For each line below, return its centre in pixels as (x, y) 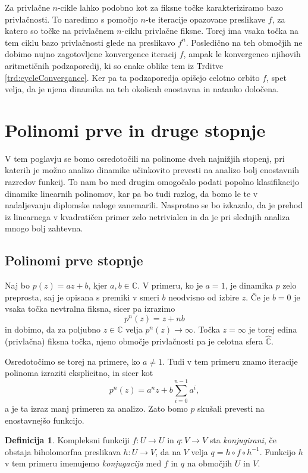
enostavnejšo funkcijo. (45, 420)
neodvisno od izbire (204, 297)
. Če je (258, 297)
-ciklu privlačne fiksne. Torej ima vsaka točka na (210, 31)
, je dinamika (249, 285)
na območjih (210, 463)
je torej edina (273, 329)
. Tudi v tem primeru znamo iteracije (230, 361)
